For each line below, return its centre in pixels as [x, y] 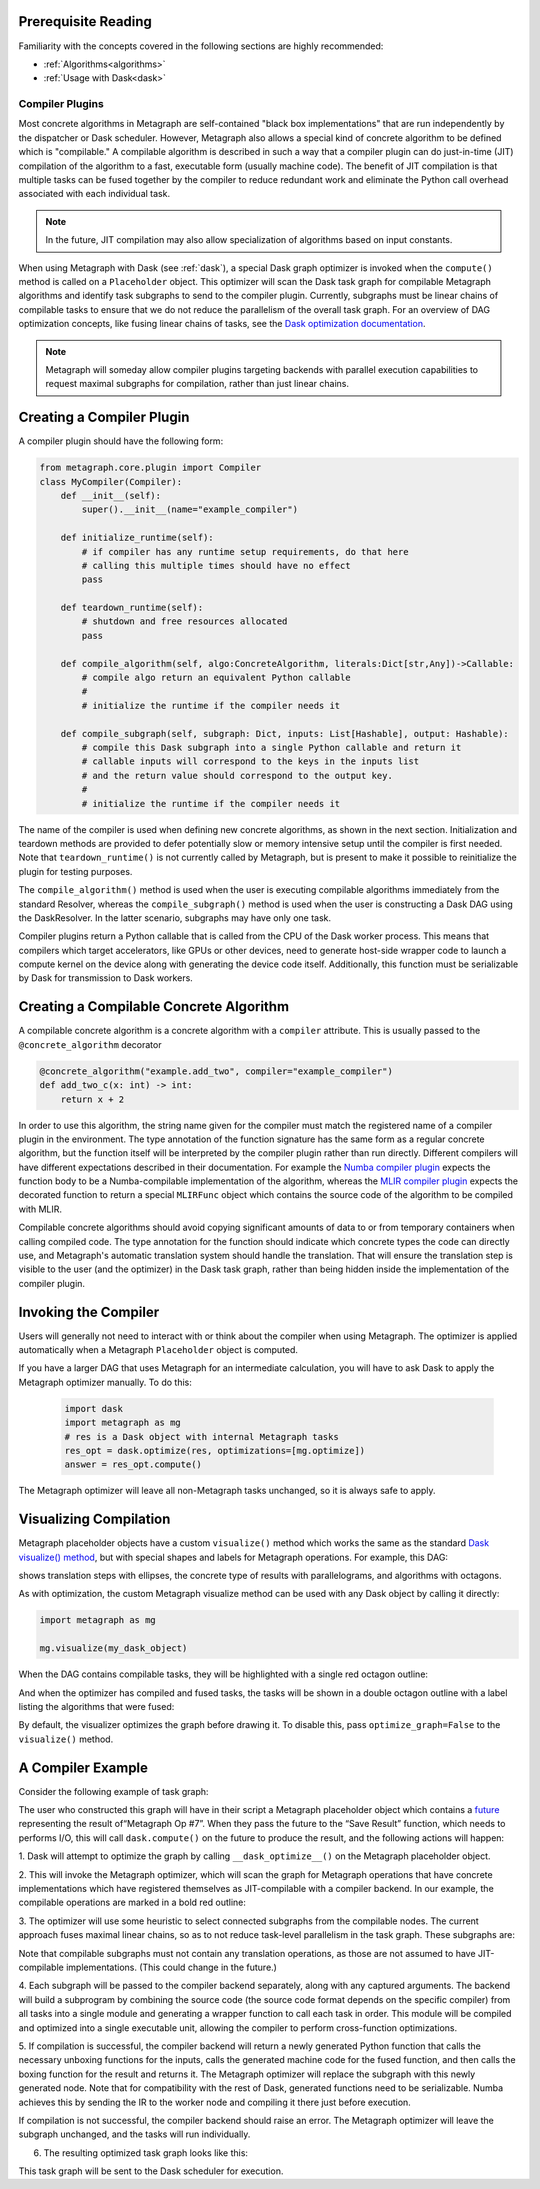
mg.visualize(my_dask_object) [113, 1648]
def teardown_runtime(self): [132, 608]
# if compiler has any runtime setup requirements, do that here [245, 551]
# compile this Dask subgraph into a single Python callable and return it [271, 747]
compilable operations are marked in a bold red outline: [132, 1902]
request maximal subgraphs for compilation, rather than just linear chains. [197, 384]
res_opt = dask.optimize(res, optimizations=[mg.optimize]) [215, 1451]
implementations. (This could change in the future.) [171, 1967]
